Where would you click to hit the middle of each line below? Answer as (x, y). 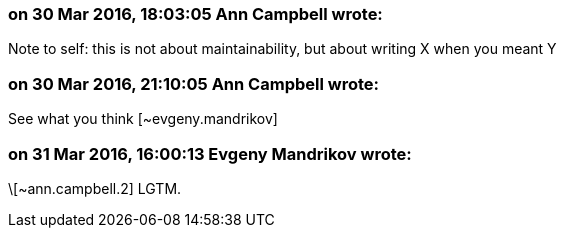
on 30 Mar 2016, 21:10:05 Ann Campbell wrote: (193, 83)
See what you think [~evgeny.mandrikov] (143, 119)
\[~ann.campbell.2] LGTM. (95, 188)
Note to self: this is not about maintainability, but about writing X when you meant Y (282, 49)
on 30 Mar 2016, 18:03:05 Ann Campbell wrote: (195, 14)
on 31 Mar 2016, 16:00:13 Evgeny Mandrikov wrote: (210, 153)
